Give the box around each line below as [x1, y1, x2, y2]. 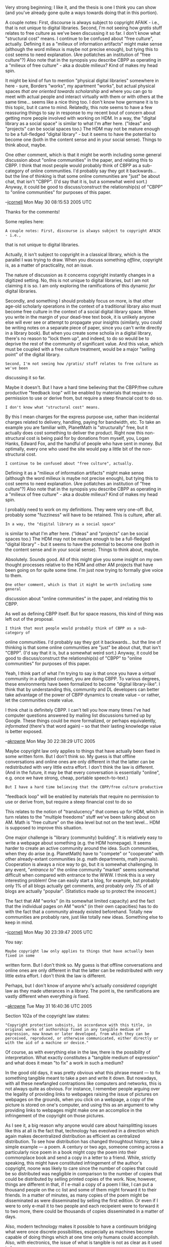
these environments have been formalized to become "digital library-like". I [5, 681, 160, 687]
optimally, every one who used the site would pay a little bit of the [5, 446, 141, 452]
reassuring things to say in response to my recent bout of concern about [5, 110, 156, 116]
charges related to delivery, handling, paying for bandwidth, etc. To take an [5, 419, 161, 425]
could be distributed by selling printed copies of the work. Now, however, [5, 1176, 157, 1182]
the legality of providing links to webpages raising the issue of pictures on [5, 1091, 158, 1097]
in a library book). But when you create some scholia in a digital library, [5, 330, 152, 336]
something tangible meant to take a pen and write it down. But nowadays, [5, 1075, 157, 1081]
